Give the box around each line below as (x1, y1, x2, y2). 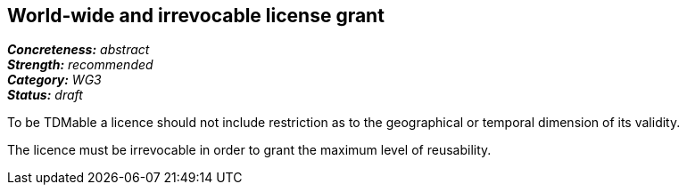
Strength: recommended (7, 57, 153, 73)
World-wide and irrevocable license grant (7, 4, 385, 27)
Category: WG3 (7, 72, 102, 88)
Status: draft (7, 87, 83, 103)
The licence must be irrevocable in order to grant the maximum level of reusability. (7, 142, 492, 158)
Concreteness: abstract (7, 42, 150, 58)
